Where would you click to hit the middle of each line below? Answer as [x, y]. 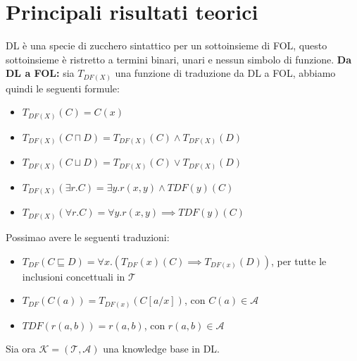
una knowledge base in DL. [162, 349]
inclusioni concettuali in [74, 276]
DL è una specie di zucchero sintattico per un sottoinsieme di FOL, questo [167, 45]
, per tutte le [299, 261]
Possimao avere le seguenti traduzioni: [88, 237]
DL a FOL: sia [40, 73]
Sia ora [21, 349]
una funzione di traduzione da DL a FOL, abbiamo [225, 73]
